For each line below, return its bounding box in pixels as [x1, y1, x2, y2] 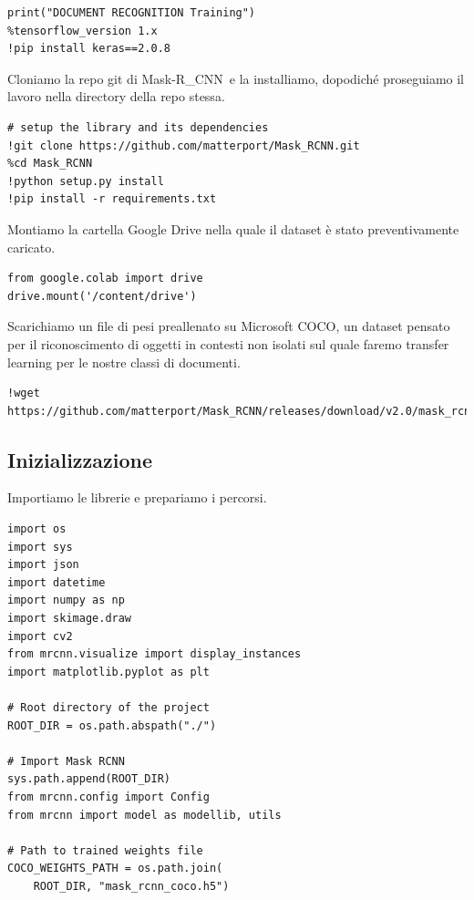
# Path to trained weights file [7, 843, 203, 857]
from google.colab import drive [7, 272, 203, 285]
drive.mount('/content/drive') [7, 289, 197, 303]
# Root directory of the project [7, 701, 210, 715]
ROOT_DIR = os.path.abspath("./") [7, 719, 217, 732]
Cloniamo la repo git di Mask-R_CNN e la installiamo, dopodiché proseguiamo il [7, 68, 465, 88]
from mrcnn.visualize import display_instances [7, 647, 302, 661]
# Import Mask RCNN [7, 754, 125, 768]
